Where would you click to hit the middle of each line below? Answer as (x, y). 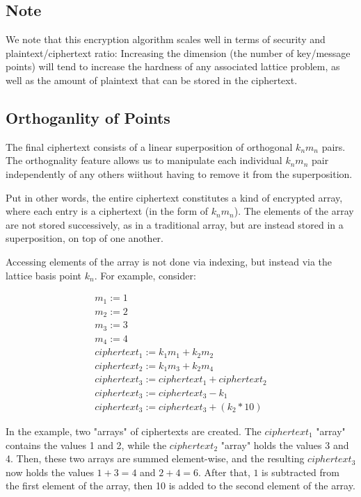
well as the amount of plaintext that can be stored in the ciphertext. (152, 80)
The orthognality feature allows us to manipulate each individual (144, 160)
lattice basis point (44, 275)
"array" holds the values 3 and (285, 445)
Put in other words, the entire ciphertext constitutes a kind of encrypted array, (174, 197)
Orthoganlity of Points (88, 117)
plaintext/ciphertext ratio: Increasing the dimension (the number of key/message (178, 52)
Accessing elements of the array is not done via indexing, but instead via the (169, 261)
